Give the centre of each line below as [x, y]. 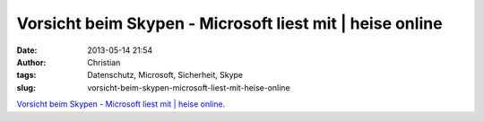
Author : [31, 62]
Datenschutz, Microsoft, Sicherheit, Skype [165, 75]
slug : [26, 87]
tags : [26, 75]
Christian [104, 62]
